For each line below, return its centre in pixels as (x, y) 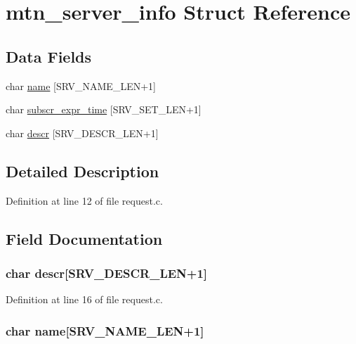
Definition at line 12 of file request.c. (84, 200)
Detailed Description (83, 171)
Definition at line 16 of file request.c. (84, 299)
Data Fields (49, 56)
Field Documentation (84, 238)
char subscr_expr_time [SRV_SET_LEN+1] (104, 109)
